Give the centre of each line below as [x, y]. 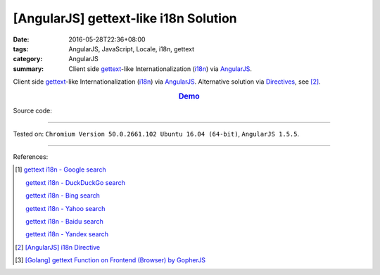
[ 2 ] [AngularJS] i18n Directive [58, 247]
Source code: [32, 111]
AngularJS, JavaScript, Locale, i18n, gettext [132, 49]
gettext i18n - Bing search [63, 196]
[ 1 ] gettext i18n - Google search [61, 170]
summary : [28, 69]
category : [28, 59]
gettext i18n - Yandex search [67, 234]
